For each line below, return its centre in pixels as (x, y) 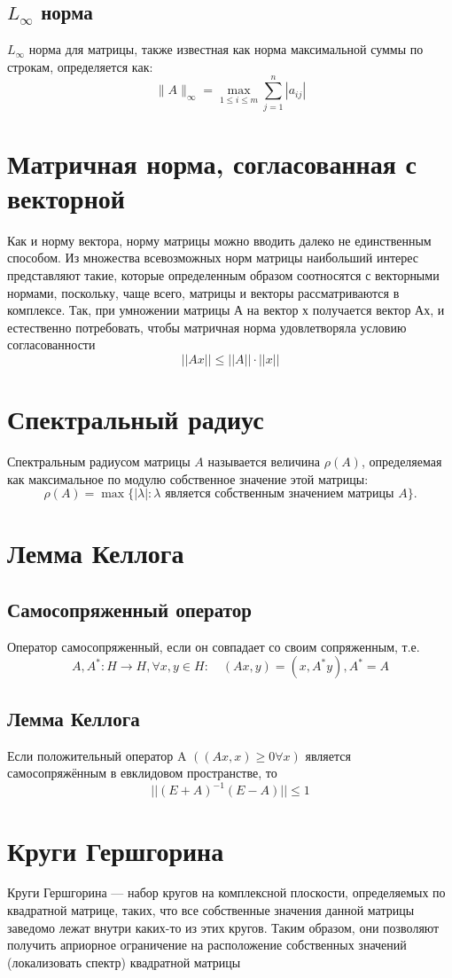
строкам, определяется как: (80, 66)
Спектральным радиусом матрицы (99, 462)
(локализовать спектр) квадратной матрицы (124, 962)
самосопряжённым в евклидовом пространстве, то (142, 773)
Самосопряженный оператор (129, 610)
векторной (66, 197)
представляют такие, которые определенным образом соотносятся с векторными (223, 275)
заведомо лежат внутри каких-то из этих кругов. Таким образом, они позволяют (223, 927)
